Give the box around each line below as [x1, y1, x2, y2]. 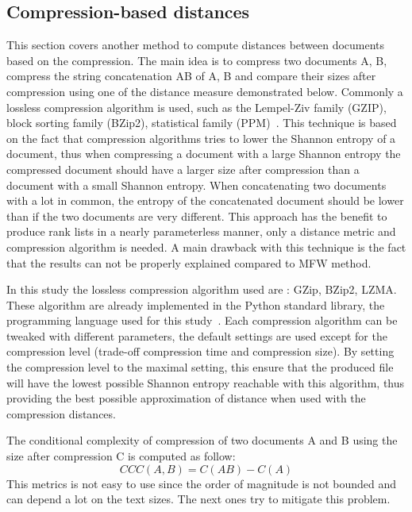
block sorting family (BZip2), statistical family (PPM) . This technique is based [6, 114, 397, 131]
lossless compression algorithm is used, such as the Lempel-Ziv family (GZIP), [6, 98, 387, 115]
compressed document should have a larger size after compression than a [6, 160, 360, 177]
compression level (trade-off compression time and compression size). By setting [6, 343, 395, 360]
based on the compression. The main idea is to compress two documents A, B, [6, 52, 387, 68]
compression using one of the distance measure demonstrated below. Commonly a [6, 83, 403, 99]
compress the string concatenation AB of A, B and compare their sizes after [6, 67, 376, 84]
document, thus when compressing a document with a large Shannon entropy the [6, 145, 401, 162]
